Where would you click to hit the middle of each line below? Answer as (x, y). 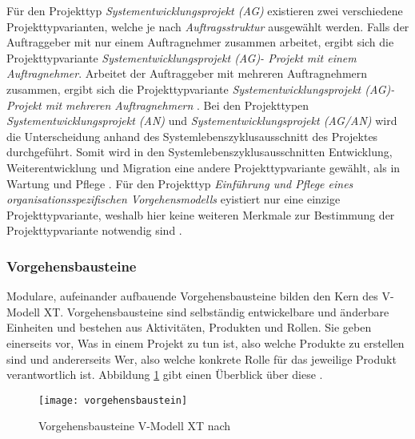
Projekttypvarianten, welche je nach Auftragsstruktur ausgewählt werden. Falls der (208, 26)
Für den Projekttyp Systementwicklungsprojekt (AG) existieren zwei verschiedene (205, 10)
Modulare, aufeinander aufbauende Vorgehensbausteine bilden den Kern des (192, 296)
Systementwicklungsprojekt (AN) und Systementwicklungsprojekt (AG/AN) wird (202, 121)
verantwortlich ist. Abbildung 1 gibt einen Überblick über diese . (165, 375)
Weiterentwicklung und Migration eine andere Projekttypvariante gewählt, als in (204, 167)
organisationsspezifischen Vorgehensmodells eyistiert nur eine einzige (174, 199)
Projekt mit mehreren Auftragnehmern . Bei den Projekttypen (158, 105)
